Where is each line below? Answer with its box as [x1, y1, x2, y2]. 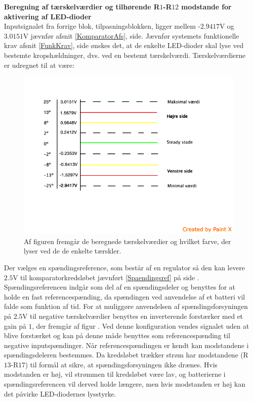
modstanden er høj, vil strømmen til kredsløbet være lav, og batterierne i [4, 369, 226, 379]
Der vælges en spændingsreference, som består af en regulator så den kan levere [4, 262, 245, 272]
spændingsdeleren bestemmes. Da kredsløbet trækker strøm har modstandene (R [4, 350, 249, 360]
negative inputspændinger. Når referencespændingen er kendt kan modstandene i [4, 340, 249, 350]
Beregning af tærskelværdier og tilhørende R [4, 1, 160, 11]
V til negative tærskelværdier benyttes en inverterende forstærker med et [22, 310, 243, 321]
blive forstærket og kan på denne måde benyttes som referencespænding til [4, 330, 230, 341]
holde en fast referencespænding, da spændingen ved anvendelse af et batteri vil [4, 291, 245, 301]
